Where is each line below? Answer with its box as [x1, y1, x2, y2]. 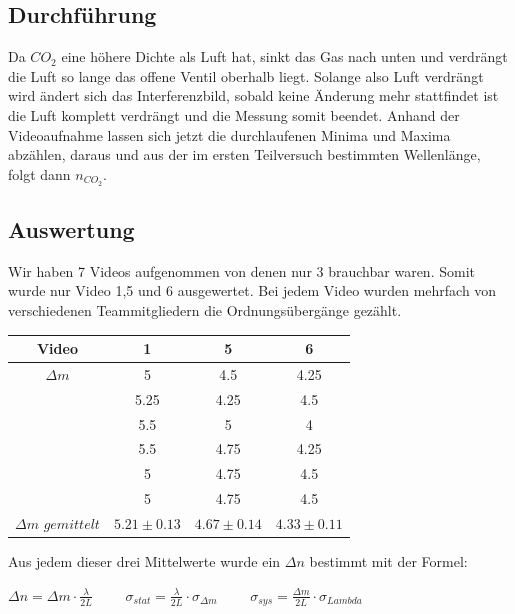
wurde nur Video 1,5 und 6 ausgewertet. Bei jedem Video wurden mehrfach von [8, 280, 497, 301]
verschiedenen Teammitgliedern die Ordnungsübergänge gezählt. [8, 300, 402, 321]
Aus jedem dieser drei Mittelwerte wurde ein [8, 551, 281, 572]
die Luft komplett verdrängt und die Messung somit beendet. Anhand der [8, 104, 460, 125]
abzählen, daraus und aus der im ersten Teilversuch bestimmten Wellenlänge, [8, 144, 481, 165]
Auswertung [8, 214, 135, 245]
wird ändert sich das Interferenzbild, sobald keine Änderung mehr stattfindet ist [8, 85, 499, 106]
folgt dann [8, 163, 71, 184]
